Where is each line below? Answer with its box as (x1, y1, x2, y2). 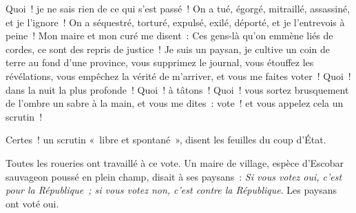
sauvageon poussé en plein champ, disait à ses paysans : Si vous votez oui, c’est (6, 169, 342, 183)
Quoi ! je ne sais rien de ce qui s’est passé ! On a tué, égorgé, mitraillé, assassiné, (6, 1, 350, 15)
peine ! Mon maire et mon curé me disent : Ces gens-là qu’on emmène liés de (6, 28, 333, 43)
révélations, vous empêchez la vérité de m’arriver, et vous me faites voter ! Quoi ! (6, 68, 351, 83)
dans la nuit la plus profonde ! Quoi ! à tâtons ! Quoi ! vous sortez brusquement (6, 82, 349, 97)
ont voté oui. (6, 196, 59, 210)
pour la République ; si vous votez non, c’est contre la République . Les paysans (6, 183, 337, 197)
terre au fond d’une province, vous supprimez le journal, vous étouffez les (6, 55, 314, 70)
